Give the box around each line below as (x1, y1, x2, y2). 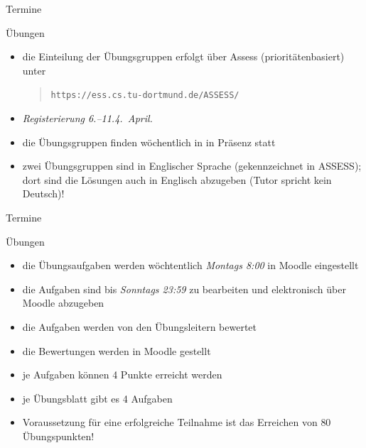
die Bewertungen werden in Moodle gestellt (22, 343, 211, 358)
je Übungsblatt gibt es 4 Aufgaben (22, 390, 173, 405)
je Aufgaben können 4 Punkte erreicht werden (22, 367, 222, 382)
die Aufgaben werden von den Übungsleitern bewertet (22, 319, 257, 334)
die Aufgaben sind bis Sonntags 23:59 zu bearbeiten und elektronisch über (22, 281, 346, 296)
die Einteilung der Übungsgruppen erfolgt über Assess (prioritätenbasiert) (22, 49, 345, 64)
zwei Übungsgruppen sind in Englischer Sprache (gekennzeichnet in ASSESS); (22, 158, 362, 173)
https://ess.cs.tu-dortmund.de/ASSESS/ (50, 90, 239, 101)
